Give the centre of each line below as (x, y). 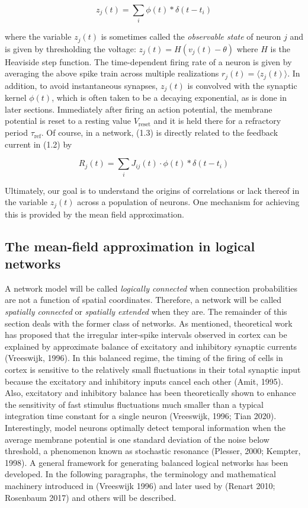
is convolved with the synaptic (242, 85)
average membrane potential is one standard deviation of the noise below (137, 439)
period (16, 132)
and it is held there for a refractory (217, 121)
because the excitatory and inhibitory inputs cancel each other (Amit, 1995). (144, 381)
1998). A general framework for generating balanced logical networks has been (147, 462)
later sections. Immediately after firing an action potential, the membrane (139, 109)
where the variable (38, 36)
